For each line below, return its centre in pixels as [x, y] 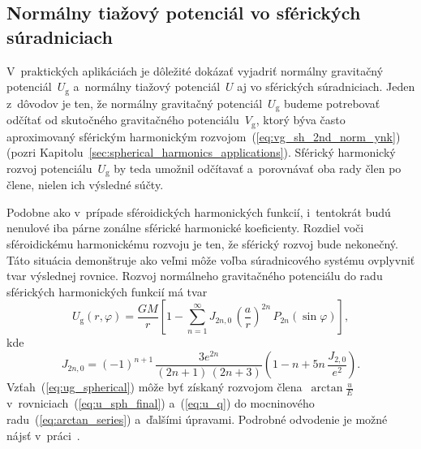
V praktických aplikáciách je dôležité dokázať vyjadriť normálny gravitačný [195, 70]
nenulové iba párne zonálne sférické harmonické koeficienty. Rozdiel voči [185, 228]
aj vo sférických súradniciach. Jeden [326, 86]
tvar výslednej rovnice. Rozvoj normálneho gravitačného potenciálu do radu [195, 276]
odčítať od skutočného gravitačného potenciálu [123, 120]
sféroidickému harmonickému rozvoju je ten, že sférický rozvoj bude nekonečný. [202, 243]
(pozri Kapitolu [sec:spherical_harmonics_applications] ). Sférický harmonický [201, 152]
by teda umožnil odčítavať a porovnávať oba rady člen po [258, 168]
